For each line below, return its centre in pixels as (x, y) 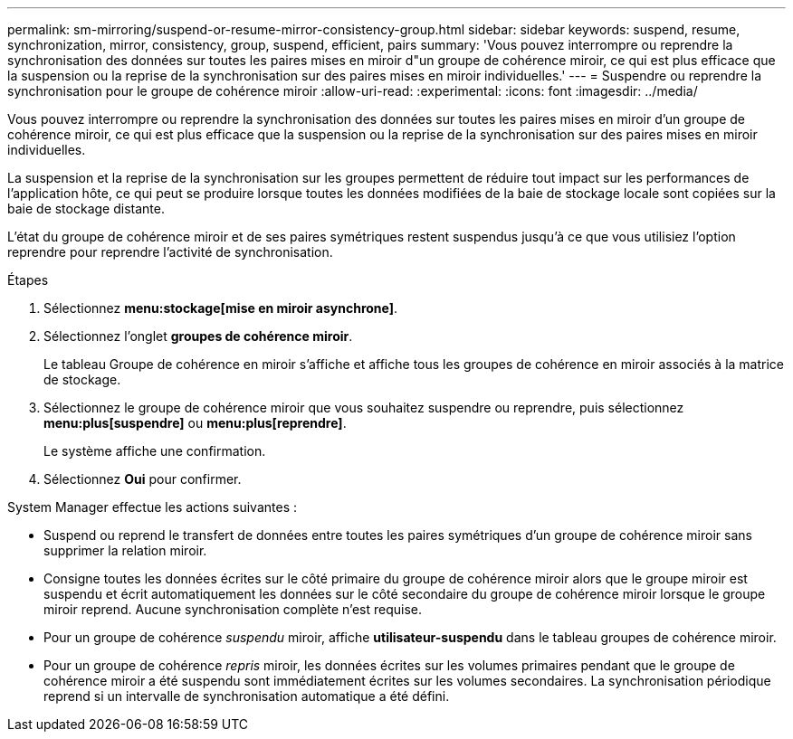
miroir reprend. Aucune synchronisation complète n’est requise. (233, 609)
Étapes (28, 280)
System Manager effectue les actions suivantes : (152, 507)
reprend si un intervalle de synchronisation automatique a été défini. (247, 696)
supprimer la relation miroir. (125, 550)
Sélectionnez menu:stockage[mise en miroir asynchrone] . (221, 308)
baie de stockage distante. (86, 208)
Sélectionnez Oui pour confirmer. (143, 479)
